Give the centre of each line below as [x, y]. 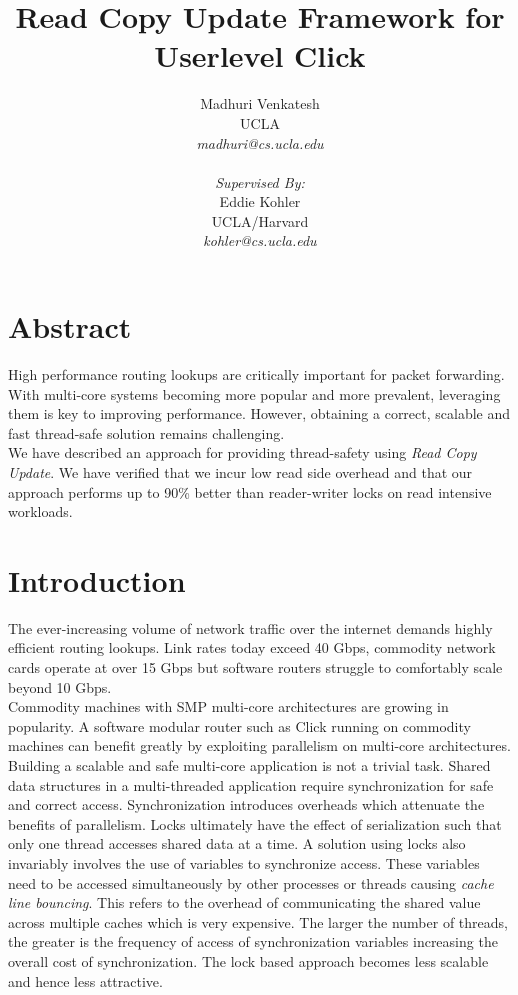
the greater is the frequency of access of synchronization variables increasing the [253, 941]
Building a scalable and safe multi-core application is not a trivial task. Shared [249, 765]
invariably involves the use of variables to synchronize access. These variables [244, 863]
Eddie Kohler [260, 201]
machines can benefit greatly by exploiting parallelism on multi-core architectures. [259, 745]
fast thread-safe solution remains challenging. [146, 432]
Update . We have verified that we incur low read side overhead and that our [240, 471]
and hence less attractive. [85, 980]
